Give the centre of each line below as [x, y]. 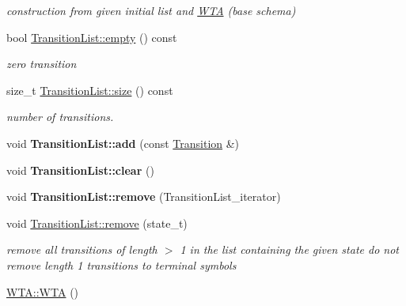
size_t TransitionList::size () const [90, 90]
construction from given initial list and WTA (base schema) [151, 10]
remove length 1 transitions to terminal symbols [121, 264]
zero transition [42, 64]
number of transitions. [60, 117]
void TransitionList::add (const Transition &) [123, 143]
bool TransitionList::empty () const [92, 37]
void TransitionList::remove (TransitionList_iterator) [144, 196]
